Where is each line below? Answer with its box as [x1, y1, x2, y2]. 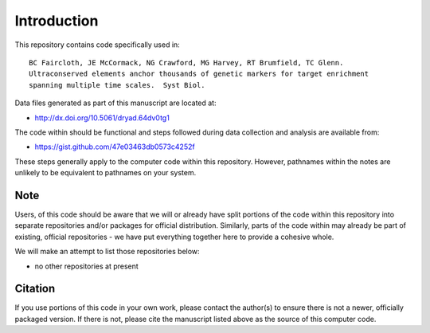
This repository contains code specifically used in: [14, 40, 181, 49]
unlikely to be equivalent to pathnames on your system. [14, 168, 197, 178]
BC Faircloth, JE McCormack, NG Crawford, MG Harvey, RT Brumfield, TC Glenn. [29, 58, 344, 67]
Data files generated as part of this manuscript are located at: [14, 98, 217, 108]
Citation [14, 282, 56, 296]
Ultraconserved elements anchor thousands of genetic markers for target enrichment [29, 69, 369, 79]
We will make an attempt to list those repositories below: [14, 247, 200, 257]
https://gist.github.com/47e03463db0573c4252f [34, 142, 195, 151]
